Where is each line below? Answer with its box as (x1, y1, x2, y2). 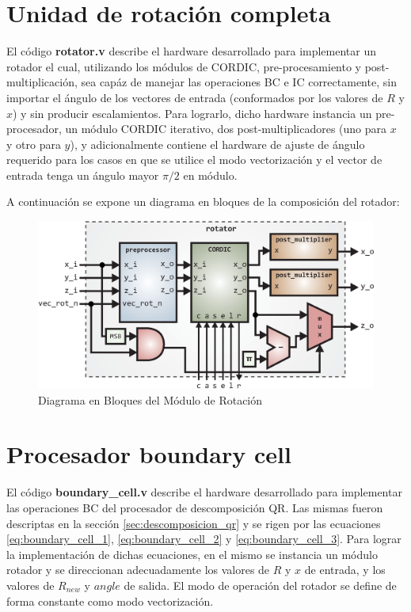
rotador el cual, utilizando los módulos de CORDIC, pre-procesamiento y (6, 58, 361, 74)
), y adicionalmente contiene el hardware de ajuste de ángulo (70, 135, 365, 152)
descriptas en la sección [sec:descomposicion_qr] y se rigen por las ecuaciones (6, 515, 381, 531)
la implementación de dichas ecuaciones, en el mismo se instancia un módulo (6, 545, 378, 562)
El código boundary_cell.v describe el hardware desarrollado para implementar (6, 484, 402, 500)
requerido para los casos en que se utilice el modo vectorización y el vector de (6, 151, 382, 168)
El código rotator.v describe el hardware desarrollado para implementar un (6, 43, 377, 59)
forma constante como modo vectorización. (6, 592, 214, 609)
